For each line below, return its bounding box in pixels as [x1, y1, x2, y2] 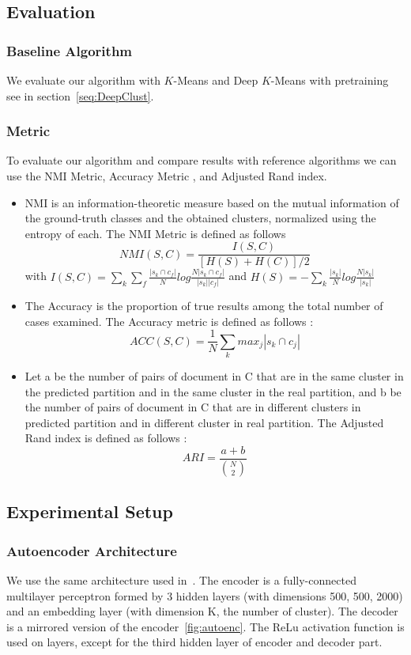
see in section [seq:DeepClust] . [6, 87, 154, 104]
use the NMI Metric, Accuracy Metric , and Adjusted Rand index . [6, 168, 327, 184]
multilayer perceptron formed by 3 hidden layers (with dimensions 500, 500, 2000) [6, 587, 403, 604]
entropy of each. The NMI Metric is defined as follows [25, 225, 286, 241]
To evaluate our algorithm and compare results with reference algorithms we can [6, 152, 397, 168]
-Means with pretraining [270, 72, 389, 88]
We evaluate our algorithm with [6, 72, 160, 88]
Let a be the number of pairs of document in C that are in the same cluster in [25, 368, 404, 384]
